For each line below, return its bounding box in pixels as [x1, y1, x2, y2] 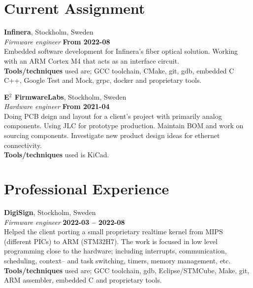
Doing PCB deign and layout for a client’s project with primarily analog [4, 110, 222, 121]
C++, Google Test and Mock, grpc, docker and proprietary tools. [4, 75, 202, 85]
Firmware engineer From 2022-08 [4, 36, 110, 46]
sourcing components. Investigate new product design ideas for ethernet [4, 130, 220, 141]
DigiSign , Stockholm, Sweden [4, 207, 96, 217]
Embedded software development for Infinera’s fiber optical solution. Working [4, 46, 238, 56]
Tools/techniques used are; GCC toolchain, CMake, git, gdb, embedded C [4, 65, 234, 75]
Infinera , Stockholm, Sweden [4, 27, 94, 37]
